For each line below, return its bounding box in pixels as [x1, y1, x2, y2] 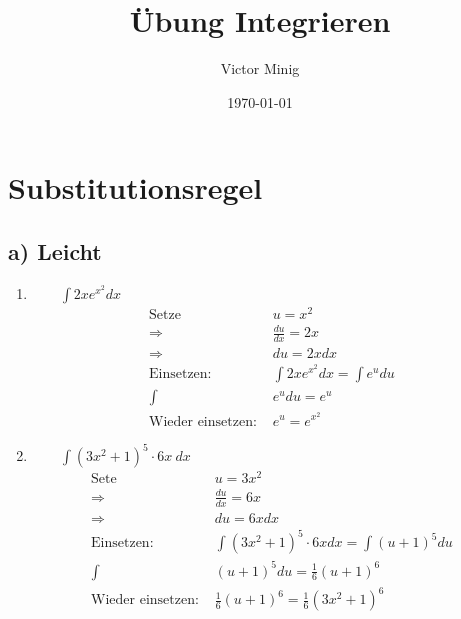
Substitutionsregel [8, 167, 263, 208]
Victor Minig [220, 58, 300, 79]
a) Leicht [8, 235, 102, 266]
